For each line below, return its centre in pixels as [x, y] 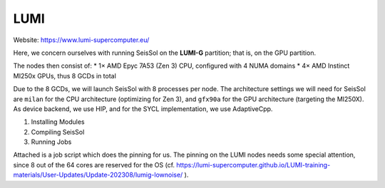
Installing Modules [58, 122]
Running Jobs [51, 142]
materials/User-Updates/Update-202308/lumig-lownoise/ [98, 175]
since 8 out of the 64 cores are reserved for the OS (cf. [94, 164]
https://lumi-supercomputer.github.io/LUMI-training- [253, 164]
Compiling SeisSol [58, 132]
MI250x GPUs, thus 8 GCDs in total [65, 75]
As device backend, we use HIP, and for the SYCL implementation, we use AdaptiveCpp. [143, 109]
